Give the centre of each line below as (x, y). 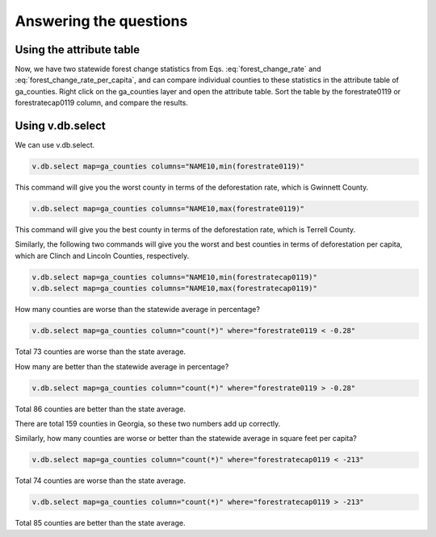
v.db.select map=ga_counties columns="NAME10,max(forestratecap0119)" (175, 289)
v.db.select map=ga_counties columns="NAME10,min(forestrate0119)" (168, 167)
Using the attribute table (78, 50)
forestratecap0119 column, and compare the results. (102, 103)
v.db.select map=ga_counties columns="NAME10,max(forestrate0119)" (168, 209)
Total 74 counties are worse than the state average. (100, 481)
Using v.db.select (60, 126)
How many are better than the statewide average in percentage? (122, 366)
